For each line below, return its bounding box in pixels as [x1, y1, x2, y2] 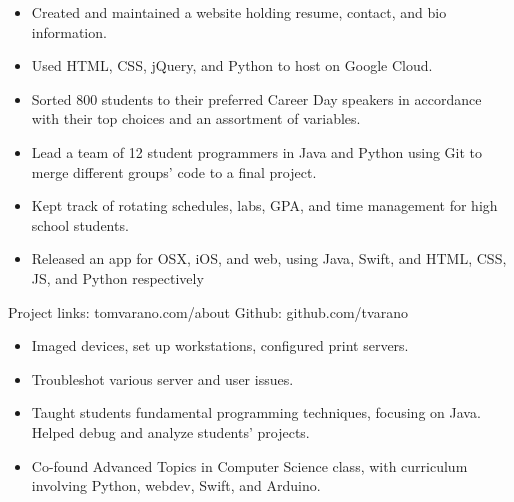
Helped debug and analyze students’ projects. [31, 421, 310, 442]
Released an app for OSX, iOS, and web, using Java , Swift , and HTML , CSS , [31, 248, 507, 269]
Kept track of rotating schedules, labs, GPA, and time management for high [31, 195, 498, 216]
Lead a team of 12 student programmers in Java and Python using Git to [31, 141, 483, 162]
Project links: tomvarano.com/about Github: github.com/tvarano [8, 301, 408, 322]
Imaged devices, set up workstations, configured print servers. [31, 335, 409, 356]
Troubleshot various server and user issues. [31, 368, 294, 389]
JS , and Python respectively [31, 267, 204, 288]
